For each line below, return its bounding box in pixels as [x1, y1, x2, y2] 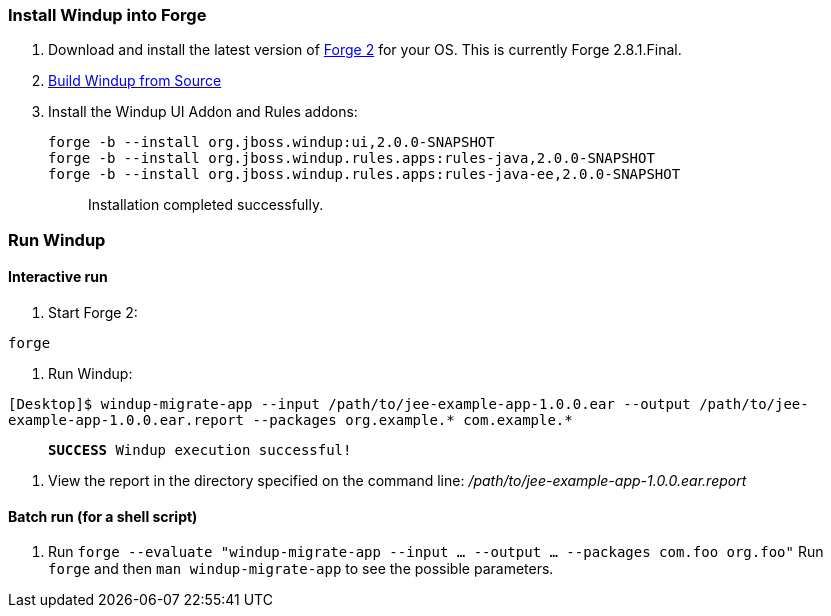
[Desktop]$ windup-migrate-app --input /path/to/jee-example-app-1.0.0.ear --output [8, 395, 691, 412]
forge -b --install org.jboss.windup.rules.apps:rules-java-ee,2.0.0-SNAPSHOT [48, 166, 681, 183]
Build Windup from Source [48, 72, 222, 90]
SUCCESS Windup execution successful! [48, 441, 352, 458]
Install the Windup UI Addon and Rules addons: [48, 103, 358, 121]
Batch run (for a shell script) [8, 507, 198, 525]
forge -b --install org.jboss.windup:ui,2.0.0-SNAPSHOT [48, 134, 495, 151]
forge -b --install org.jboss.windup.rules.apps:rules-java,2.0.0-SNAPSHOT [48, 150, 655, 167]
